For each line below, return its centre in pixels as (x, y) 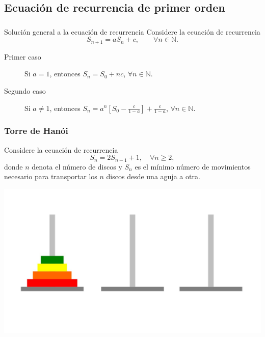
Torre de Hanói (36, 131)
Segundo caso (25, 90)
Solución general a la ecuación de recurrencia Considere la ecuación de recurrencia (132, 31)
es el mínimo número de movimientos (193, 166)
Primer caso (23, 56)
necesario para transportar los (51, 176)
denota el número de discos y (77, 166)
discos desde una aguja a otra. (153, 176)
